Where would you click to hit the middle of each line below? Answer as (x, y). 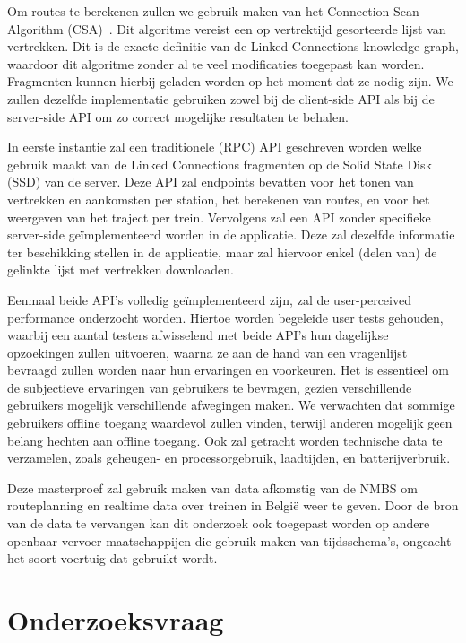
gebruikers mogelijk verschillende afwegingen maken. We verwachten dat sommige (231, 405)
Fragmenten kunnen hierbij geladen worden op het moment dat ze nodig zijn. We (230, 81)
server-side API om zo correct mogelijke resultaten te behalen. (178, 116)
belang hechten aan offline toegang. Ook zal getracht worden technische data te (225, 440)
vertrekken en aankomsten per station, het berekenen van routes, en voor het (219, 199)
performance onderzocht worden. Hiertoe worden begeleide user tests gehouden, (225, 317)
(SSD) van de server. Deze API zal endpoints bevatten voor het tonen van (211, 182)
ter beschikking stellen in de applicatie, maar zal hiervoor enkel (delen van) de (222, 252)
